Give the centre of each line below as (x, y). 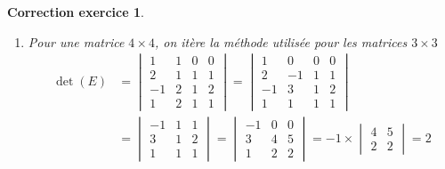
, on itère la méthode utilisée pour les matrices (281, 41)
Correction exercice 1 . (76, 12)
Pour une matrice (76, 41)
